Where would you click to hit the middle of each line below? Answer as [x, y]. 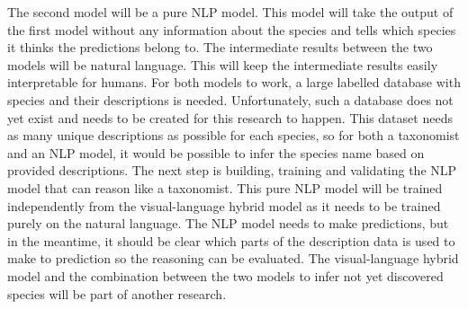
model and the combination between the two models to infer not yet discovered [225, 275]
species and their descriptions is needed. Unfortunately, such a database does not [230, 99]
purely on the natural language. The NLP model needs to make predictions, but [228, 223]
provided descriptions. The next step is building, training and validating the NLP [232, 170]
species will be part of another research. [117, 293]
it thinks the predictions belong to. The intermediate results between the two [220, 47]
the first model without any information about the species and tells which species [232, 29]
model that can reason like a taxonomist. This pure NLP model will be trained [225, 187]
